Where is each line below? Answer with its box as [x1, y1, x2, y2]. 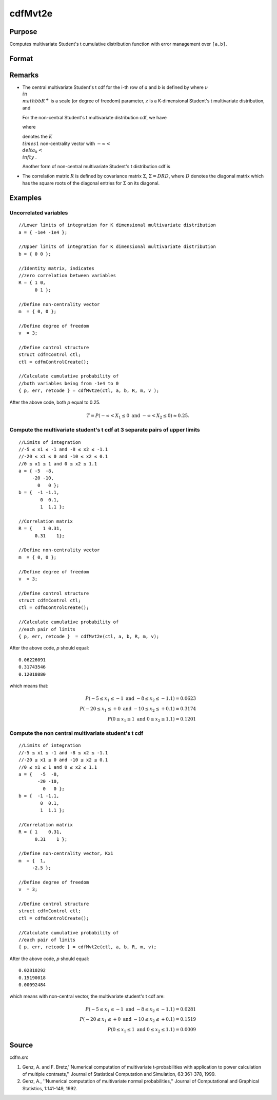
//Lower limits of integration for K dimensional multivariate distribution [18, 222, 216, 228]
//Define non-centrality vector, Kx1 [18, 851, 114, 856]
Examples [9, 193, 42, 203]
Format [9, 54, 33, 63]
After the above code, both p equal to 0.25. [9, 399, 101, 405]
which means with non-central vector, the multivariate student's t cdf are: [9, 993, 165, 1000]
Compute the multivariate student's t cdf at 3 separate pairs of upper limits [9, 426, 200, 434]
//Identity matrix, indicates [18, 265, 95, 271]
